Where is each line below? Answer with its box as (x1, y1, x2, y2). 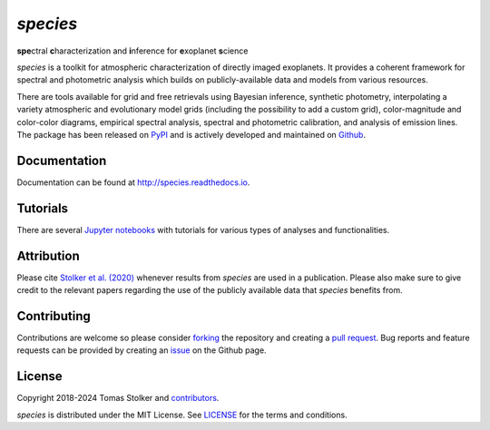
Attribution (16, 248, 81, 263)
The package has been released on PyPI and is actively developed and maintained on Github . (16, 129, 367, 140)
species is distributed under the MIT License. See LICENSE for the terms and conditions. (16, 409, 348, 420)
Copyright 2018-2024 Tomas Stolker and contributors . (16, 393, 220, 404)
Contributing (16, 308, 91, 324)
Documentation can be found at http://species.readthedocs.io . (16, 177, 250, 188)
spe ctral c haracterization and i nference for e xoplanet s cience (16, 45, 249, 56)
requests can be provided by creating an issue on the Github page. (16, 345, 267, 356)
